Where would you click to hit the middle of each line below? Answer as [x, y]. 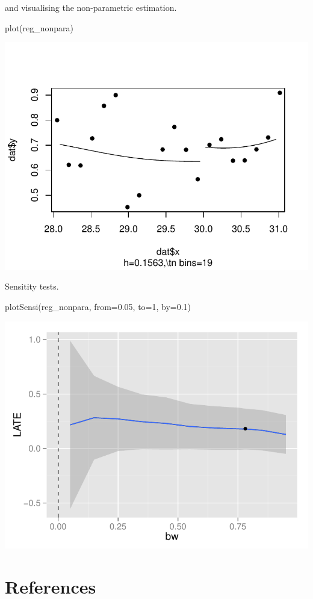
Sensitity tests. [32, 286]
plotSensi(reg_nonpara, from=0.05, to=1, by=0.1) [98, 307]
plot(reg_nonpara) [39, 27]
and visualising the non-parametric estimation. [91, 7]
